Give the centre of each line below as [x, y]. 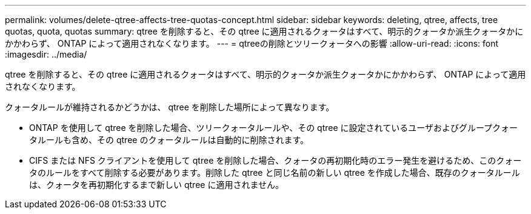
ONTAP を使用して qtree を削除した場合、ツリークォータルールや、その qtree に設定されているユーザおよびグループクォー [274, 128]
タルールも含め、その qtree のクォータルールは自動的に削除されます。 [169, 140]
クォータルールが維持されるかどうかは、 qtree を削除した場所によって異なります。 [170, 107]
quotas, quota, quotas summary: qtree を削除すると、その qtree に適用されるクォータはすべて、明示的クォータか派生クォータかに [264, 31]
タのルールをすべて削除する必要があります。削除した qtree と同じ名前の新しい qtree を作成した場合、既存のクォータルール [275, 172]
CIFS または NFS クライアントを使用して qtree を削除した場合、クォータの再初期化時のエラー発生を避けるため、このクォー [276, 160]
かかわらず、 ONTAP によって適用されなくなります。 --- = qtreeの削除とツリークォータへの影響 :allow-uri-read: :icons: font [252, 43]
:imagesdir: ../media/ [46, 54]
